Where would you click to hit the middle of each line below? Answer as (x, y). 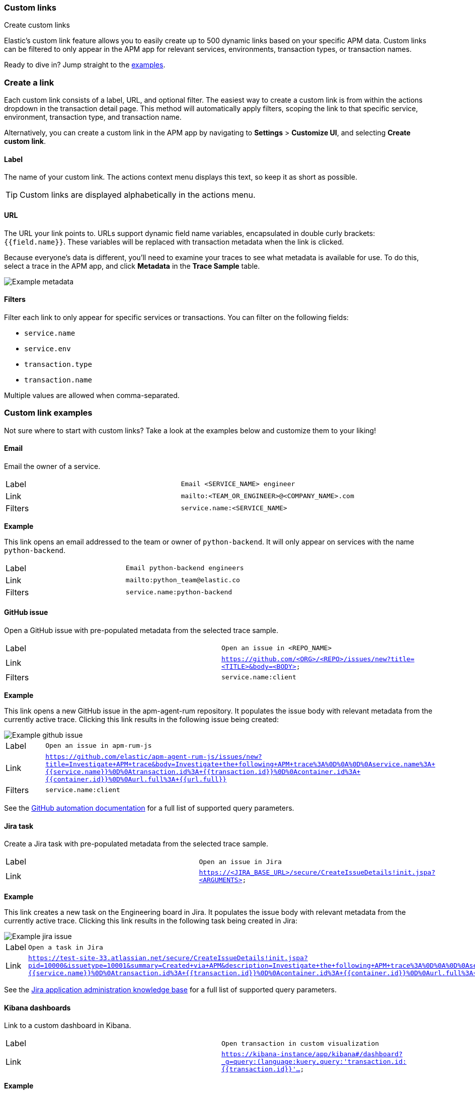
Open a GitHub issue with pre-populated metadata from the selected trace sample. (141, 630)
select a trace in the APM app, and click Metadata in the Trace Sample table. (132, 266)
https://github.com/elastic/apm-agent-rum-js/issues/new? (154, 756)
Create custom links (37, 25)
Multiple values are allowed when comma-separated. (92, 395)
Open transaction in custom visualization (300, 1043)
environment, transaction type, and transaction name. (93, 117)
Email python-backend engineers (185, 568)
